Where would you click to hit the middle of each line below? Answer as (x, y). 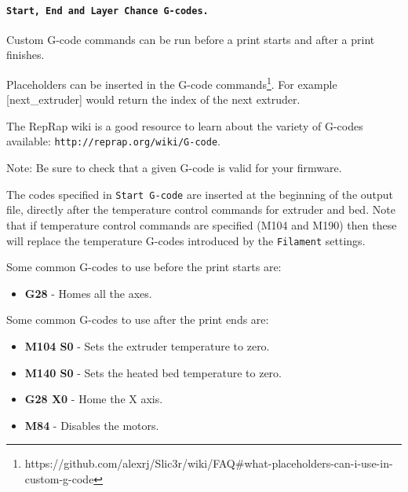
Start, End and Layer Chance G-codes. (107, 11)
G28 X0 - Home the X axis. (94, 399)
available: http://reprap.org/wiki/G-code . (113, 141)
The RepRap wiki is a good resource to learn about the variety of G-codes (185, 125)
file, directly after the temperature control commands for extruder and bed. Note (201, 209)
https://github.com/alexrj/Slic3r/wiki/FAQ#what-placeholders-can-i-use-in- (209, 463)
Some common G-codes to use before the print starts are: (144, 267)
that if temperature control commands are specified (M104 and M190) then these (202, 224)
